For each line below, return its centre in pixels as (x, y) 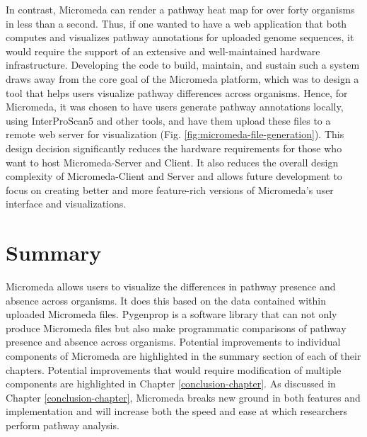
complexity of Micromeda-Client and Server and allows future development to (174, 176)
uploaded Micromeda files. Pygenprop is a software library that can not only (171, 314)
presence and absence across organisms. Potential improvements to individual (173, 342)
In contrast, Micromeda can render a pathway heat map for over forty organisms (180, 9)
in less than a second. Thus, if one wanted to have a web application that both (176, 23)
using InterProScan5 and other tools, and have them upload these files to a (168, 120)
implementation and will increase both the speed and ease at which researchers (177, 411)
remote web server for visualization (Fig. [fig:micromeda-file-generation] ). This (175, 134)
